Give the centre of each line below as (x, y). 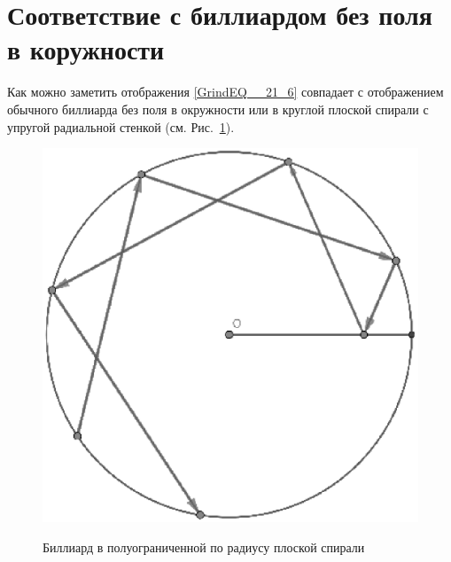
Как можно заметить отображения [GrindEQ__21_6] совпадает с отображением (225, 92)
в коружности (86, 49)
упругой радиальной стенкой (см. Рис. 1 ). (121, 126)
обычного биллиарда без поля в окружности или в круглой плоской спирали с (218, 109)
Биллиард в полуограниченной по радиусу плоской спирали (204, 546)
